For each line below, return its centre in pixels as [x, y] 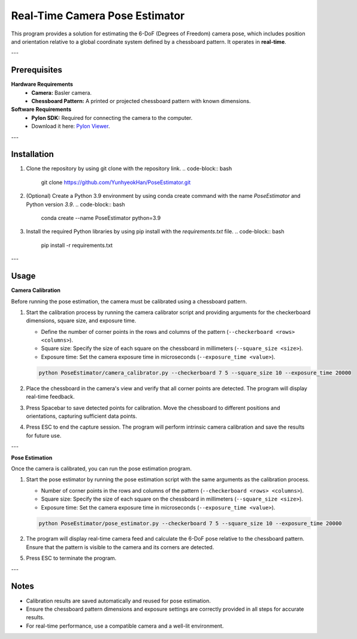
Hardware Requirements [42, 85]
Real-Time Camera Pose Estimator [98, 16]
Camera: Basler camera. [62, 92]
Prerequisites [37, 70]
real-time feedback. [50, 397]
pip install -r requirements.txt [77, 245]
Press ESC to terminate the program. [71, 558]
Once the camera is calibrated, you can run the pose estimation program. [101, 468]
